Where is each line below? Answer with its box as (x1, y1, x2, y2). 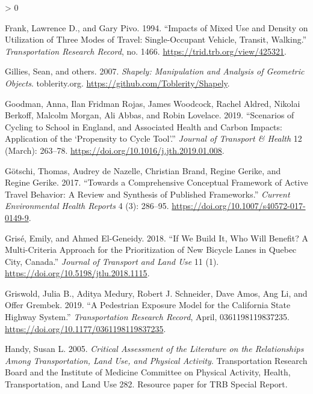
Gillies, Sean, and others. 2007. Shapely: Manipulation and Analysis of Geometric (5, 65, 305, 77)
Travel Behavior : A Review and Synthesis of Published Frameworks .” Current (5, 187, 290, 200)
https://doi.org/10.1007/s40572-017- (172, 199, 306, 212)
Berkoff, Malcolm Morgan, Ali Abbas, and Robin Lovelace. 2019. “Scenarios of (5, 109, 294, 121)
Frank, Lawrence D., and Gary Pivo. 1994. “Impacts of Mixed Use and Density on (5, 21, 308, 34)
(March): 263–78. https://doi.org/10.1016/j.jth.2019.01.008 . (5, 144, 225, 156)
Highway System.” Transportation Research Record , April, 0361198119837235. (5, 311, 290, 323)
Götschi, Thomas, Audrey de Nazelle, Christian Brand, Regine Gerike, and (5, 164, 281, 177)
